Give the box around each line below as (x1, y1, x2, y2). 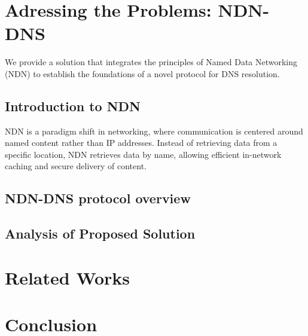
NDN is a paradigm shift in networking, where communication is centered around (5, 124, 303, 137)
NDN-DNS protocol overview (5, 189, 191, 207)
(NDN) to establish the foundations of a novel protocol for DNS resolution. (5, 67, 280, 80)
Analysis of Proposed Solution (5, 224, 196, 243)
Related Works (5, 265, 130, 289)
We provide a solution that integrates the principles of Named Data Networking (5, 56, 298, 68)
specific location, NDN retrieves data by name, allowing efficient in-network (5, 148, 282, 160)
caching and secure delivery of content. (5, 160, 147, 172)
